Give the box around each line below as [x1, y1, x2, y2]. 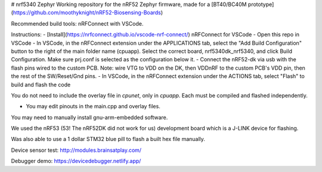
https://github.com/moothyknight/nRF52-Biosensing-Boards [13, 9, 161, 16]
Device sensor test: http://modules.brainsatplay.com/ [11, 146, 142, 154]
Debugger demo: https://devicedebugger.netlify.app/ [11, 158, 141, 165]
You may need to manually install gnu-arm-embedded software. [11, 114, 168, 121]
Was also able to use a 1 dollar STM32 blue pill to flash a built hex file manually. [11, 136, 206, 143]
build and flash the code [11, 81, 71, 88]
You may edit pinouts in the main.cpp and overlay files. [26, 103, 160, 110]
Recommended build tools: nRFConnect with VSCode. [11, 20, 144, 27]
